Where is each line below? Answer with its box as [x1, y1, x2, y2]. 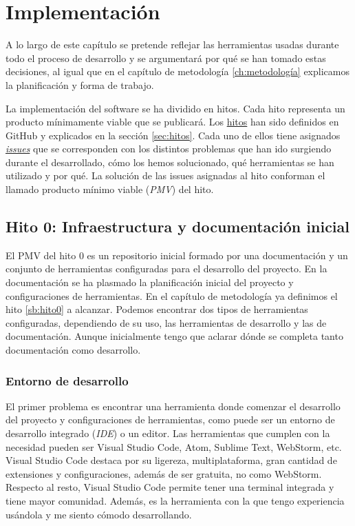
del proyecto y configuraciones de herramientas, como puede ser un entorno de [6, 412, 335, 427]
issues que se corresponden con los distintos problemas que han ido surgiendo [6, 141, 332, 156]
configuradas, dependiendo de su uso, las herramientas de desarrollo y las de [6, 315, 327, 330]
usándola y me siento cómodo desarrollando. [6, 507, 192, 521]
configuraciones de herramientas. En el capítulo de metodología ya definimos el [6, 288, 338, 303]
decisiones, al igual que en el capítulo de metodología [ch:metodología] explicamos [6, 64, 349, 79]
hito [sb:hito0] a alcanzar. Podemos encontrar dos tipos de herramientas [6, 302, 308, 316]
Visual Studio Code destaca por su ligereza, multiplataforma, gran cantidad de [6, 453, 337, 467]
